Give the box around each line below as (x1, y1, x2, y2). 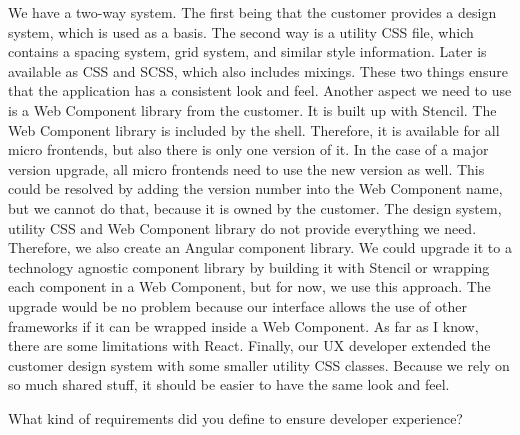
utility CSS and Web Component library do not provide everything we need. (8, 217, 477, 238)
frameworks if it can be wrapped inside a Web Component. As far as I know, (8, 315, 479, 336)
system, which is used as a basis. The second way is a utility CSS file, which (8, 21, 474, 42)
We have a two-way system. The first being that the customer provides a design (8, 2, 497, 22)
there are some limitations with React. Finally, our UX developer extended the (8, 335, 491, 356)
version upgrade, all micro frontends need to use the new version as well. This (8, 158, 485, 179)
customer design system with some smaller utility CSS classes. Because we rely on (8, 354, 510, 375)
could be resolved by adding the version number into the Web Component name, (8, 178, 503, 199)
